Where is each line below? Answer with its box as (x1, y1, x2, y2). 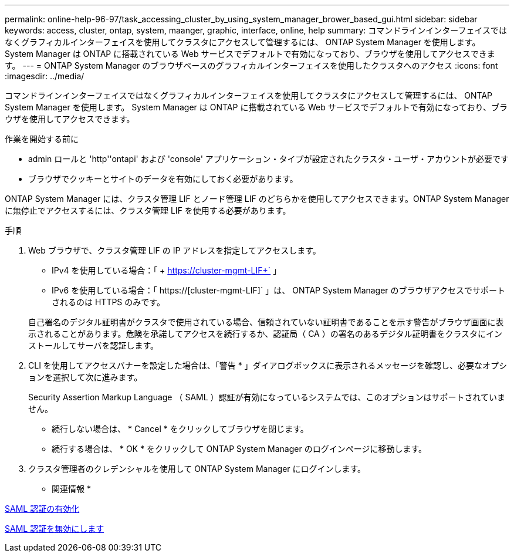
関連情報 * (52, 484, 91, 494)
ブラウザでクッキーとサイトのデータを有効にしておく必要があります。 (28, 174, 298, 184)
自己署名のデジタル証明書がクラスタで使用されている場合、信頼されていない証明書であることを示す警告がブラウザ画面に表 (28, 317, 504, 327)
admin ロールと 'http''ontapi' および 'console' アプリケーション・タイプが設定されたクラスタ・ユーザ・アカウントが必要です (28, 154, 509, 164)
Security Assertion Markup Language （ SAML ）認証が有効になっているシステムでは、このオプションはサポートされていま (28, 392, 506, 402)
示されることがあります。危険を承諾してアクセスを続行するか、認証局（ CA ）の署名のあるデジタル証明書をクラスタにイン (28, 329, 503, 339)
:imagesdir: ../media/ (5, 71, 84, 81)
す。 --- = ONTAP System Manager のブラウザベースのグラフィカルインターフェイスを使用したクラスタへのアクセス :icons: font (5, 60, 498, 70)
